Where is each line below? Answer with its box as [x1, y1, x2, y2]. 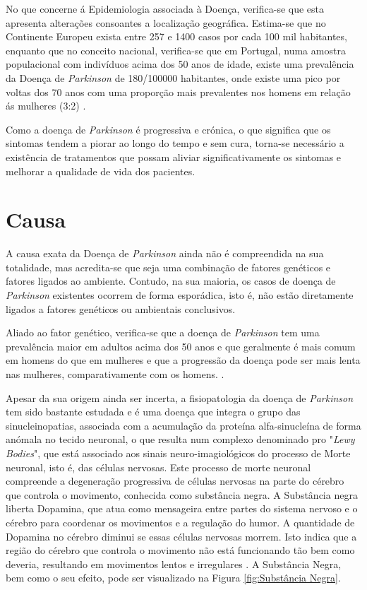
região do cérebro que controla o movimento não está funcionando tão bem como [6, 543, 355, 557]
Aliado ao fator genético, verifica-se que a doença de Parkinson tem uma [6, 325, 320, 340]
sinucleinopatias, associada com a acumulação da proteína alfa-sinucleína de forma [6, 418, 361, 432]
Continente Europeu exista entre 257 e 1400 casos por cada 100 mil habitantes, [6, 29, 347, 44]
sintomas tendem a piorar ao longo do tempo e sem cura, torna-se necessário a [6, 136, 344, 151]
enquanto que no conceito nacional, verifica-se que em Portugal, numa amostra [6, 42, 346, 57]
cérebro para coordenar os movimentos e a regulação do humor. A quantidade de [6, 514, 355, 529]
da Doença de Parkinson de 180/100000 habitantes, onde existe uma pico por [6, 70, 341, 85]
